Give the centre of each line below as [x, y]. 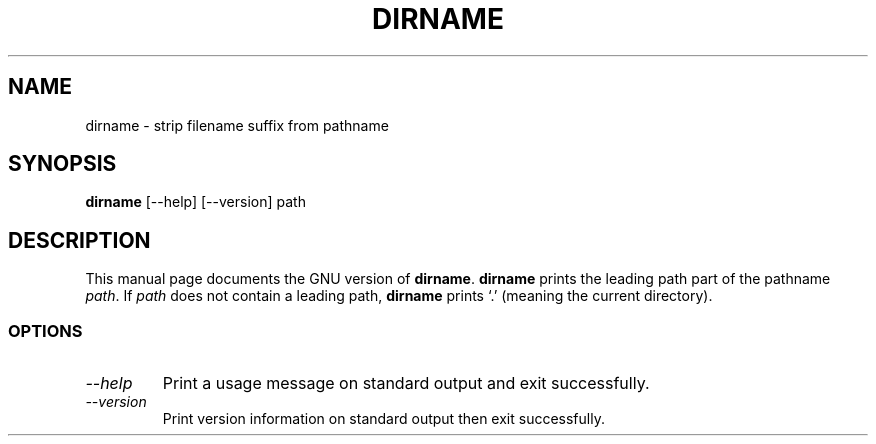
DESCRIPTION [79, 240]
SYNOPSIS [62, 164]
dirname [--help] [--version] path [195, 202]
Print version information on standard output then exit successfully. [383, 419]
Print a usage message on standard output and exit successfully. [406, 383]
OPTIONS [45, 330]
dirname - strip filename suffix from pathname [237, 125]
